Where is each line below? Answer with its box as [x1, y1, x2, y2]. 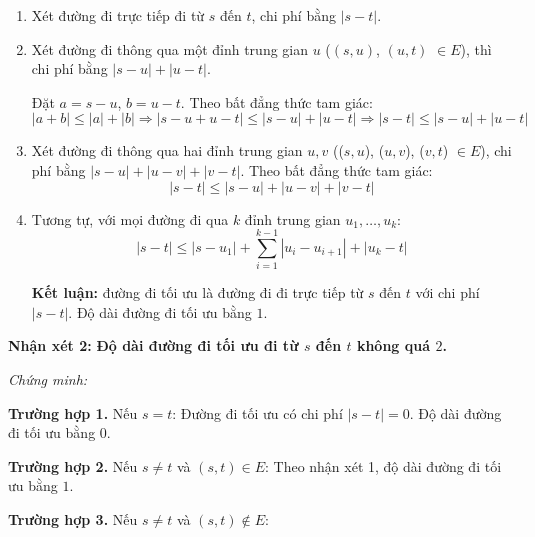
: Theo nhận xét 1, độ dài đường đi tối [264, 455, 502, 476]
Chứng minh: [8, 369, 88, 390]
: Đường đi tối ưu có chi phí [172, 402, 343, 423]
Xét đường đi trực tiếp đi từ [31, 5, 205, 25]
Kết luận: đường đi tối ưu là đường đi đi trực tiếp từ [31, 282, 364, 303]
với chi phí [415, 282, 480, 303]
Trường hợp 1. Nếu [8, 402, 138, 423]
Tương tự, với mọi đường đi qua [31, 208, 229, 229]
